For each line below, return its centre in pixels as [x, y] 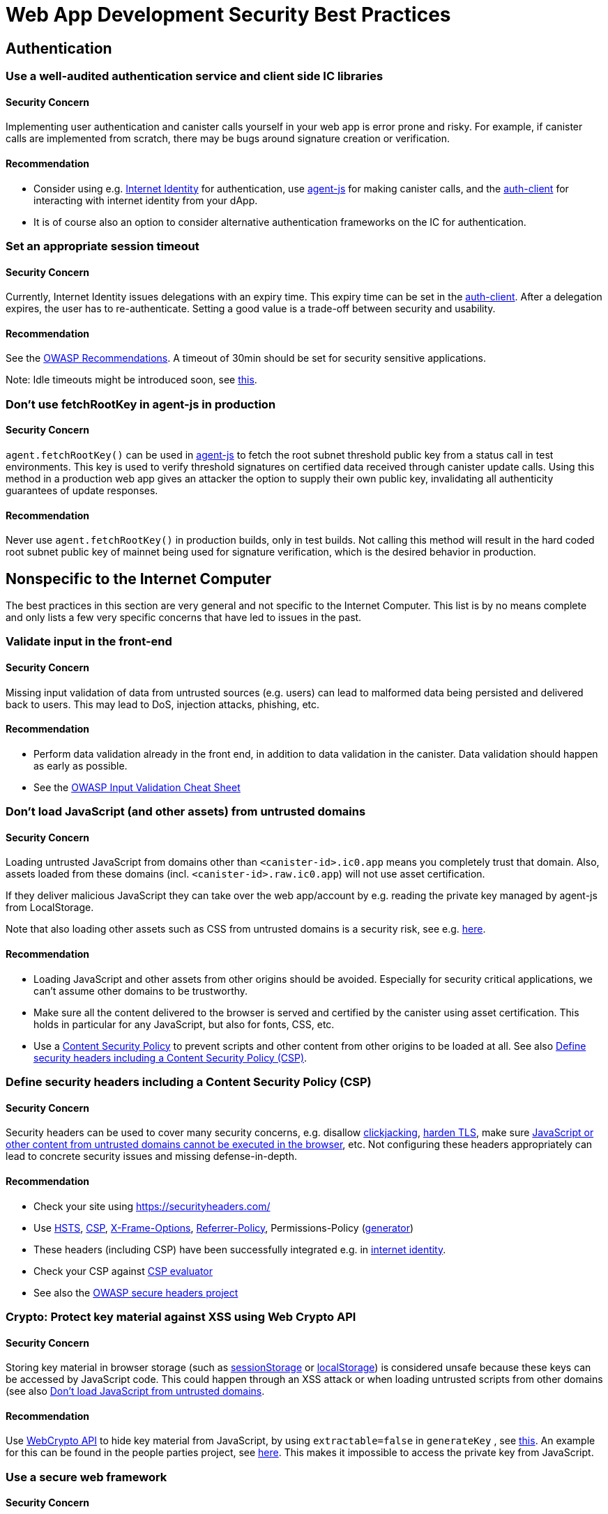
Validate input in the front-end [89, 642]
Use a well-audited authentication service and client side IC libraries [195, 76]
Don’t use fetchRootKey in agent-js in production [141, 404]
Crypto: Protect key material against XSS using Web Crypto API [181, 1316]
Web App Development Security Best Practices [228, 15]
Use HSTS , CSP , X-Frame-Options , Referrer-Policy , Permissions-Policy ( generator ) [224, 1228]
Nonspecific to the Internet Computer [139, 579]
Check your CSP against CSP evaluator [123, 1271]
